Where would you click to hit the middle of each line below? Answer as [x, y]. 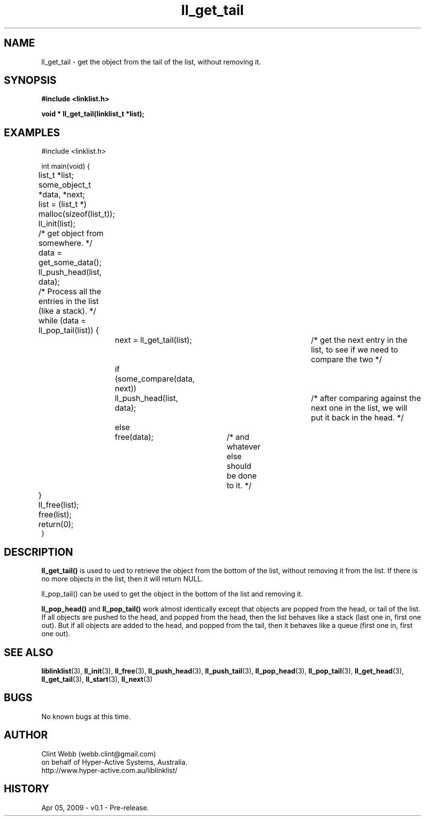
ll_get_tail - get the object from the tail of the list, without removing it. [151, 62]
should [239, 466]
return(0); [56, 524]
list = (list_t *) [63, 204]
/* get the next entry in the [359, 340]
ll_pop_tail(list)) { [69, 330]
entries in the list [69, 301]
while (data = [62, 321]
